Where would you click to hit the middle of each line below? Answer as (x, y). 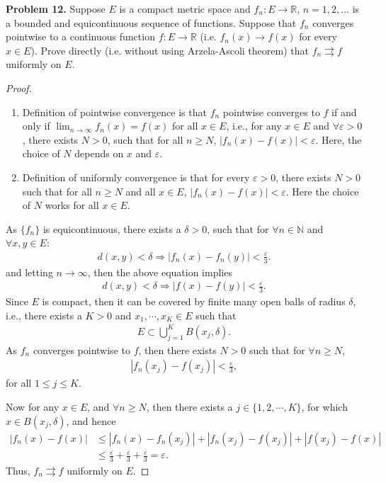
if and (344, 112)
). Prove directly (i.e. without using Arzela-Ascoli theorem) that (170, 50)
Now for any (33, 406)
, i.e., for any (254, 126)
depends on (99, 153)
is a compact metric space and (185, 8)
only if (36, 126)
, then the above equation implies (160, 272)
